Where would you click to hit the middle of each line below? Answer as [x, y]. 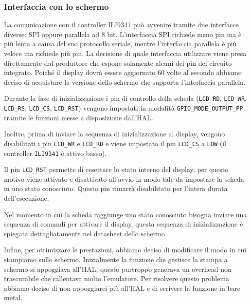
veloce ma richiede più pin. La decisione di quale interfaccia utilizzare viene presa [125, 53]
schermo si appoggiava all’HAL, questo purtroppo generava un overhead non [118, 269]
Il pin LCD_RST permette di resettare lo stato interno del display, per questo [116, 169]
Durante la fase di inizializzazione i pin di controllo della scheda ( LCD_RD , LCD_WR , [125, 98]
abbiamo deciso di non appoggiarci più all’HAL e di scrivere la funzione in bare [122, 288]
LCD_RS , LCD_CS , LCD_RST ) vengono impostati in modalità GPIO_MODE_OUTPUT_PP [124, 108]
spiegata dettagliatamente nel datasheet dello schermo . [87, 233]
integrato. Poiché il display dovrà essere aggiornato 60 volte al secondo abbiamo [123, 72]
